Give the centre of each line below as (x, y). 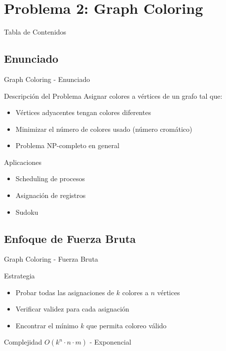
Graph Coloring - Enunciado (47, 79)
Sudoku (27, 212)
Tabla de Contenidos (35, 32)
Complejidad (23, 342)
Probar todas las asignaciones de (65, 292)
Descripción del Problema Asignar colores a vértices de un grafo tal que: (113, 96)
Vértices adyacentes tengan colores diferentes (83, 112)
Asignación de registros (51, 195)
